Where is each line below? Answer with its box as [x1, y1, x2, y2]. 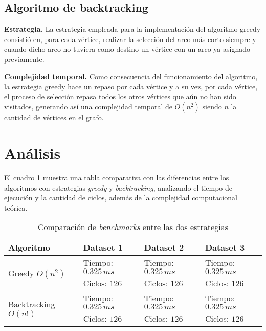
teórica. [4, 202, 28, 213]
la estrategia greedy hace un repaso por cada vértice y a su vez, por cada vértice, [4, 81, 258, 92]
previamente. [4, 53, 45, 64]
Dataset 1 [83, 241, 123, 254]
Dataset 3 [205, 241, 245, 254]
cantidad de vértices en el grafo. [4, 112, 104, 123]
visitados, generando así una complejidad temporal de [4, 101, 172, 112]
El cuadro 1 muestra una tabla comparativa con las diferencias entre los [4, 172, 229, 183]
